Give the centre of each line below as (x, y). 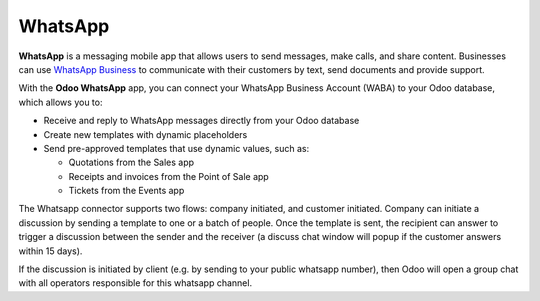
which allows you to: (60, 102)
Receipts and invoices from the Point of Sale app (168, 176)
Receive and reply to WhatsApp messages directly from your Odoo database (201, 121)
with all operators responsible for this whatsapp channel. (135, 283)
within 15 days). (50, 251)
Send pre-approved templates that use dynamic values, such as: (176, 148)
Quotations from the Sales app (131, 162)
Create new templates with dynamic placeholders (145, 134)
